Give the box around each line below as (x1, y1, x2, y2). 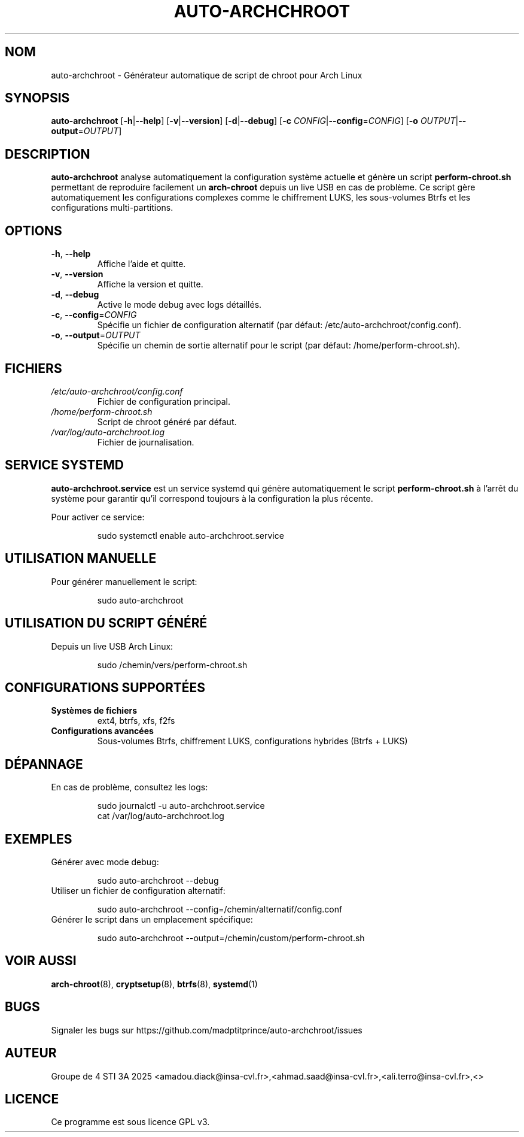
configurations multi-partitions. (51, 202, 173, 213)
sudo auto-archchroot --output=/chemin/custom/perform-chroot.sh (97, 933, 365, 944)
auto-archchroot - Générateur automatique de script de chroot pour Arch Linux (51, 69, 362, 80)
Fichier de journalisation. (97, 436, 194, 447)
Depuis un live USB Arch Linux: (51, 641, 173, 651)
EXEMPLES (5, 831, 72, 847)
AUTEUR (5, 1045, 57, 1061)
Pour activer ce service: (51, 511, 145, 522)
